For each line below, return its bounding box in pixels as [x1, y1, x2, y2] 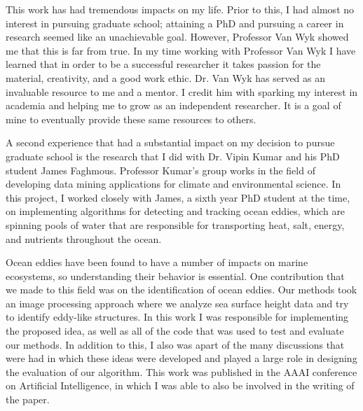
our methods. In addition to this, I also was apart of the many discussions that [6, 337, 345, 351]
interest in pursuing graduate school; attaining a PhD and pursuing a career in [6, 15, 344, 30]
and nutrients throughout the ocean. [6, 231, 162, 246]
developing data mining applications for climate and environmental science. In [6, 176, 341, 191]
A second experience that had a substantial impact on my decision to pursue [6, 135, 335, 150]
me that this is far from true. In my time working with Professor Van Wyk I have [6, 43, 356, 57]
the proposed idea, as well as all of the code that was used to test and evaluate [6, 323, 344, 338]
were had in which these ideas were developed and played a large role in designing [6, 351, 357, 365]
